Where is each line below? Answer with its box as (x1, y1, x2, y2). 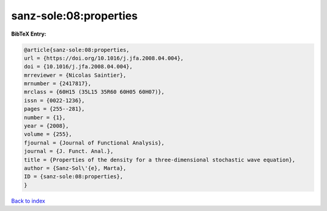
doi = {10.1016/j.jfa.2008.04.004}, (24, 63, 133, 70)
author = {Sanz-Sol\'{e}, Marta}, (24, 165, 127, 172)
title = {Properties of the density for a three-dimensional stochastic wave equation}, (24, 156, 296, 163)
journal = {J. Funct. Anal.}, (24, 148, 114, 155)
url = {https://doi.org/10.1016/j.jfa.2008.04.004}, (24, 54, 184, 62)
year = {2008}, (24, 123, 69, 129)
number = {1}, (24, 114, 66, 121)
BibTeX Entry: (11, 30, 47, 37)
